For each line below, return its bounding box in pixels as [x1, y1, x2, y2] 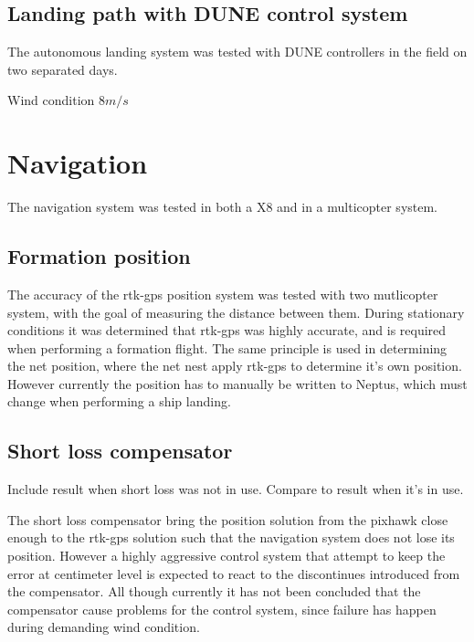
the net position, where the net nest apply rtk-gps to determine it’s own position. [7, 356, 462, 375]
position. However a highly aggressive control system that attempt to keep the [7, 546, 446, 565]
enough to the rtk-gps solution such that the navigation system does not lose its [7, 528, 455, 547]
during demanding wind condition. [7, 617, 200, 637]
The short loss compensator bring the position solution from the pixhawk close [7, 510, 448, 529]
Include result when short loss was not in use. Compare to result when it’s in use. [7, 479, 464, 499]
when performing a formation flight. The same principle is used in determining [7, 338, 448, 357]
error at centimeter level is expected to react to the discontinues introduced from [7, 563, 460, 583]
